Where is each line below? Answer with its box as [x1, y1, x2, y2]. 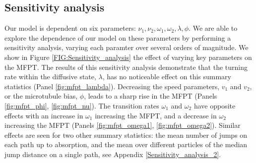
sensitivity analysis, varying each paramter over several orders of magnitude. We [4, 42, 249, 53]
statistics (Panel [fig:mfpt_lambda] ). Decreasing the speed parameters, [4, 81, 220, 91]
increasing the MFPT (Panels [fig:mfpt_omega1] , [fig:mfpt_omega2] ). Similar [4, 120, 241, 130]
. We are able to [189, 23, 238, 33]
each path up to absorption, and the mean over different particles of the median [4, 139, 248, 150]
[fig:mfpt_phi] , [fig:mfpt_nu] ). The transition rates [4, 100, 159, 110]
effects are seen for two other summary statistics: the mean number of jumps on [4, 129, 248, 140]
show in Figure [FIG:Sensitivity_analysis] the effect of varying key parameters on [4, 52, 252, 62]
